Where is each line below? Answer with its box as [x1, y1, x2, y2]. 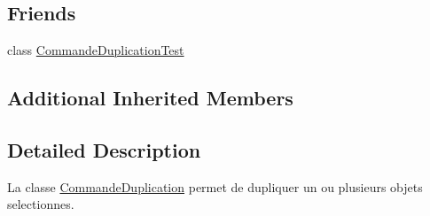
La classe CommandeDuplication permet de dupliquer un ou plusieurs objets [7, 177, 423, 196]
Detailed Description [7, 135, 201, 163]
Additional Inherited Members [7, 84, 293, 112]
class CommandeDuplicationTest [7, 41, 184, 59]
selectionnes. [7, 195, 74, 213]
